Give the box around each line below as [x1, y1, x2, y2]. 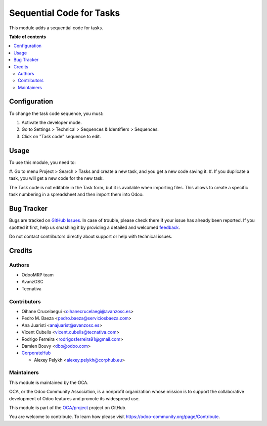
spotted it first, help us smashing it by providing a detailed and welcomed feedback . [9, 224, 180, 230]
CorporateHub [21, 350, 51, 356]
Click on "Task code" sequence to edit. [21, 133, 101, 139]
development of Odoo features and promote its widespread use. [9, 395, 140, 401]
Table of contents [9, 34, 46, 40]
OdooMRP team [21, 272, 54, 278]
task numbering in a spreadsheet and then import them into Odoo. [9, 191, 144, 198]
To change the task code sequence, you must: [9, 110, 104, 116]
